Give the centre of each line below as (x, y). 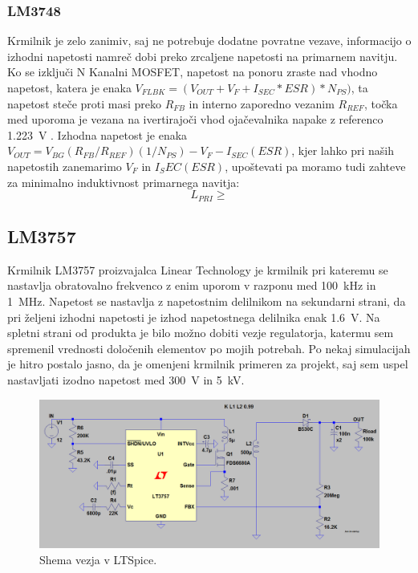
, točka (381, 103)
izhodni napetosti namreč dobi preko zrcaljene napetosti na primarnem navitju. (203, 56)
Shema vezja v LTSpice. (98, 559)
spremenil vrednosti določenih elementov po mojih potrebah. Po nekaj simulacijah (209, 348)
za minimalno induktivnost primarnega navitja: (124, 182)
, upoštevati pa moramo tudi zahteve (315, 166)
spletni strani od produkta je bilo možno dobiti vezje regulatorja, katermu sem (201, 333)
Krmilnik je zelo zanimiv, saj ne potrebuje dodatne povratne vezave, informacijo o (209, 41)
